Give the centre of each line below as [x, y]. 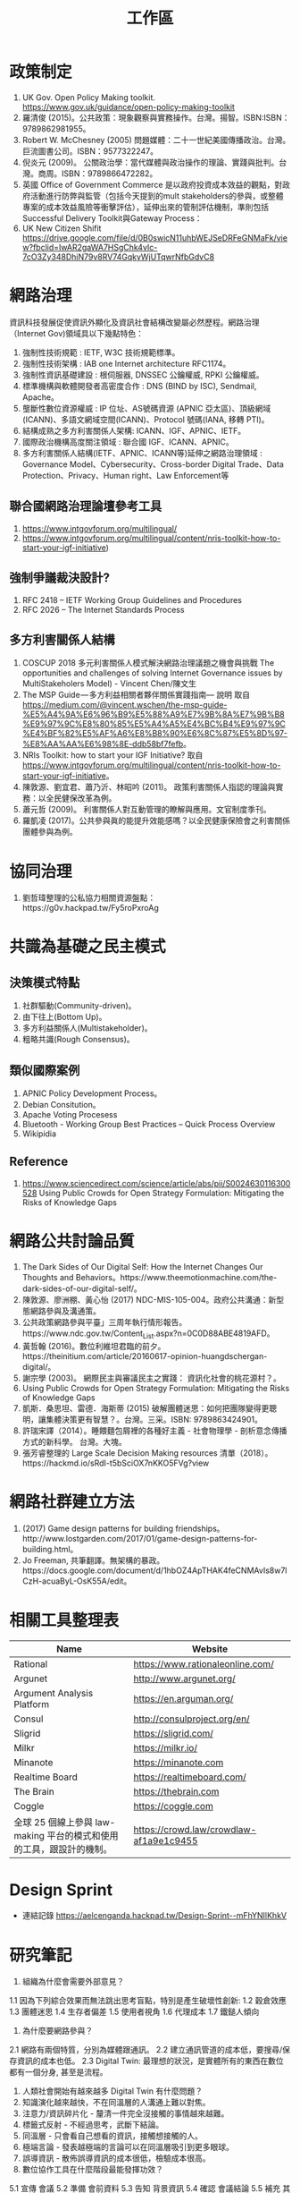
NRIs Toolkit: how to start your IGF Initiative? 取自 [112, 755]
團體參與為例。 [50, 832]
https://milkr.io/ [166, 1748]
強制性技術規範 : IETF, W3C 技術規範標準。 [101, 352]
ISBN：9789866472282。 [109, 173]
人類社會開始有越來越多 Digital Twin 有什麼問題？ [112, 2091]
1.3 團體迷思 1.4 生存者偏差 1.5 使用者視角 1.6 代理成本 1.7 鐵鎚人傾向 [134, 2012]
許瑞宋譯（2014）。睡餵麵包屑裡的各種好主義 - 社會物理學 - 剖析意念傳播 [154, 1430]
